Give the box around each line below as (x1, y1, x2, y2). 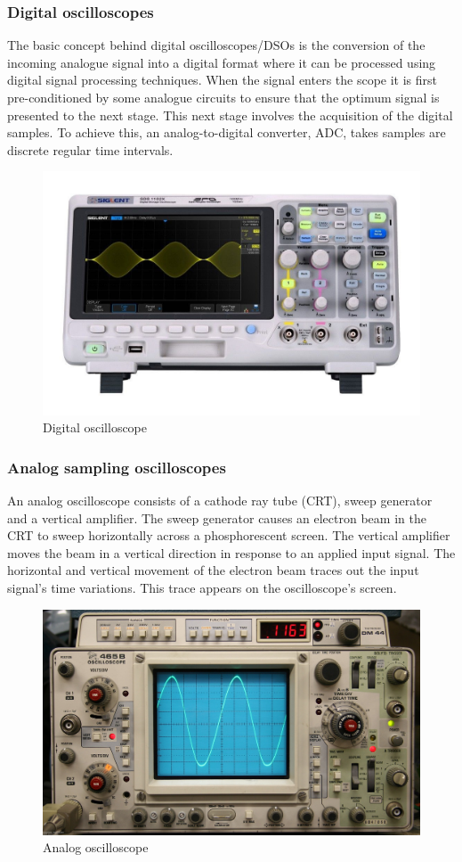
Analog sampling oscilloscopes (7, 456, 226, 478)
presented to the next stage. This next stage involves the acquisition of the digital (7, 105, 453, 124)
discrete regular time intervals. (7, 140, 174, 159)
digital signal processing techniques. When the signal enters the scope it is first (7, 70, 438, 89)
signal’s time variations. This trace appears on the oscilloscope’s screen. (7, 579, 397, 597)
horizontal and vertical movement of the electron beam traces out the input (7, 561, 419, 579)
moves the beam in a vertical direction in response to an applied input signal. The (7, 543, 456, 562)
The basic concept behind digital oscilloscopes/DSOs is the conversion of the (7, 36, 426, 54)
